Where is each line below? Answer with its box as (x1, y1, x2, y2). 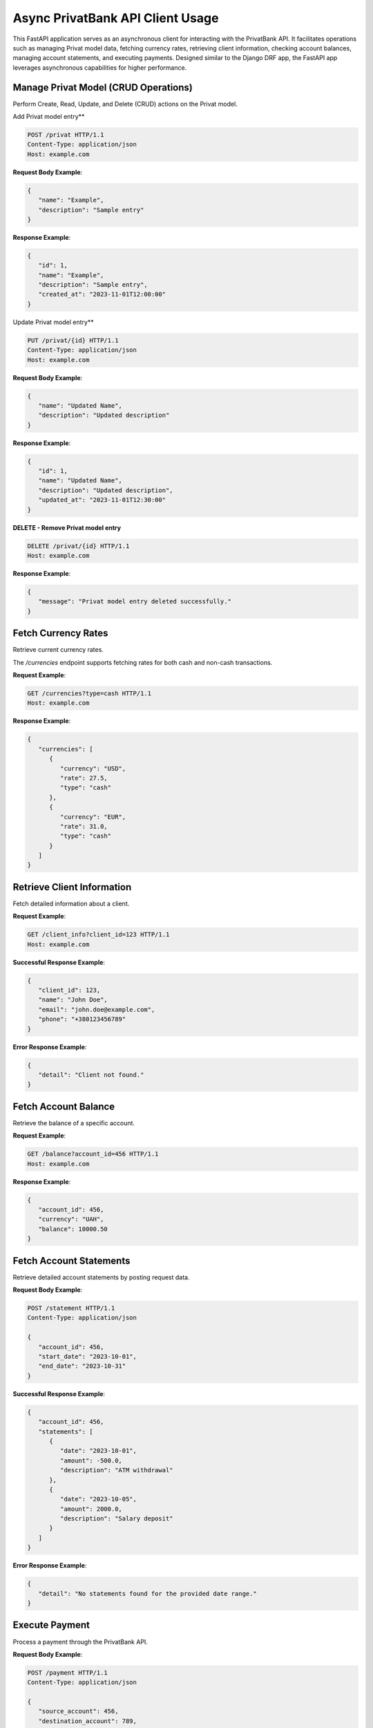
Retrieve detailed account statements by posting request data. (12, 1272, 190, 1281)
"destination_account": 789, (38, 1717, 137, 1725)
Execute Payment (12, 1619, 90, 1631)
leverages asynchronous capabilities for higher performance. (12, 63, 187, 72)
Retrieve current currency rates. (12, 646, 104, 654)
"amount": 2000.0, (59, 1505, 122, 1513)
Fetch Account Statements (12, 1255, 131, 1266)
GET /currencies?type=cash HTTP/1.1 (27, 690, 152, 697)
